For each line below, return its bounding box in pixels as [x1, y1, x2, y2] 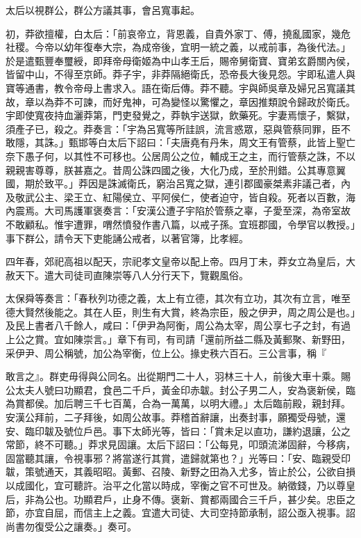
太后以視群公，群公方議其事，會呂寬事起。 [6, 3, 200, 17]
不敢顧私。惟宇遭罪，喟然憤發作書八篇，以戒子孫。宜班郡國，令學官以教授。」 [6, 216, 355, 231]
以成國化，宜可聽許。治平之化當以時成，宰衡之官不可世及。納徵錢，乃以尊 [6, 478, 346, 492]
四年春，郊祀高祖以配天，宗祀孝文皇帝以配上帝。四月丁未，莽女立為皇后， [6, 254, 346, 269]
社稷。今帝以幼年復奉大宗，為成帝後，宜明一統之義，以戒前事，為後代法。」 [6, 40, 351, 54]
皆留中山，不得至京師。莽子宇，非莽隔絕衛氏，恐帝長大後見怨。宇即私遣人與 [6, 67, 355, 81]
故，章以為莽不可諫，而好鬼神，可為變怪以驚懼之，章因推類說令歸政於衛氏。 [6, 94, 355, 109]
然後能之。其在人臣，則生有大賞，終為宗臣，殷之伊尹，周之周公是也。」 [34, 304, 355, 319]
